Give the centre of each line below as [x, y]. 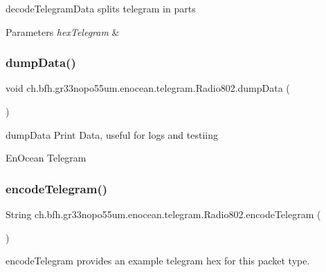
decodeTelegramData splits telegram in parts [101, 8]
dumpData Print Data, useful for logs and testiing [112, 134]
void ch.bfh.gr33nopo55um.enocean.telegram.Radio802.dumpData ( [148, 88]
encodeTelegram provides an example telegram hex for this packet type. [158, 261]
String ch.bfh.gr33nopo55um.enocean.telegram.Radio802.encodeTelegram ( [163, 214]
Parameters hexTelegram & [63, 31]
